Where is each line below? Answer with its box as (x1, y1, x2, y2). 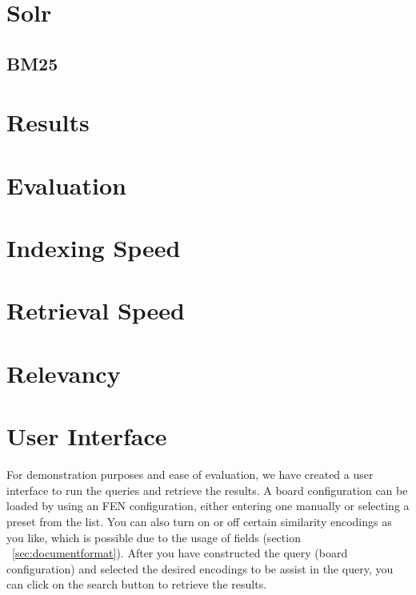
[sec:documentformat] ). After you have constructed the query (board (12, 545, 348, 561)
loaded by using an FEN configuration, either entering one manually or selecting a (6, 497, 410, 514)
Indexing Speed (6, 231, 181, 264)
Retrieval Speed (6, 294, 185, 327)
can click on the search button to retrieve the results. (6, 576, 267, 593)
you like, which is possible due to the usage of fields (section (6, 529, 301, 545)
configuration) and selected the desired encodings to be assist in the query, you (6, 560, 394, 577)
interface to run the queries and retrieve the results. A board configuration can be (6, 481, 408, 498)
